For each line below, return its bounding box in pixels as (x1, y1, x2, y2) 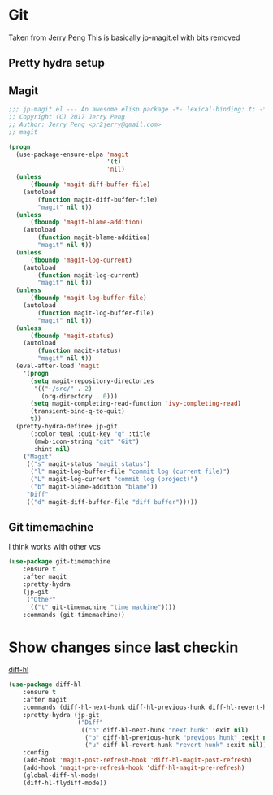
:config (23, 749, 49, 757)
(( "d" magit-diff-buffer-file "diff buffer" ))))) (26, 497, 198, 506)
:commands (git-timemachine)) (23, 610, 126, 619)
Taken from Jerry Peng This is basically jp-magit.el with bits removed (8, 33, 240, 42)
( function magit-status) (37, 347, 122, 355)
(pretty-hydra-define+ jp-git (15, 423, 118, 431)
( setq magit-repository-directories (29, 376, 154, 385)
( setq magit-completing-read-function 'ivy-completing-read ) (29, 400, 242, 408)
